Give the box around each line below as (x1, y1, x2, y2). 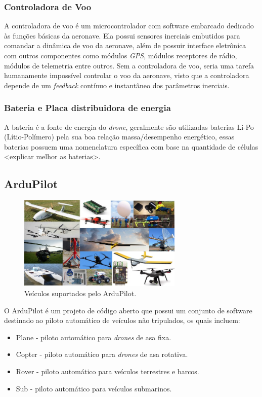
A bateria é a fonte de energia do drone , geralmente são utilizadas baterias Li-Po (4, 121, 254, 132)
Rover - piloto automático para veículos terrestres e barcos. (16, 366, 199, 376)
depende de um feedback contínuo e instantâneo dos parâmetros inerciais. (4, 80, 230, 90)
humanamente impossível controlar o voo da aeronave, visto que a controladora (4, 70, 249, 81)
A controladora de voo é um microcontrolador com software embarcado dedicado (4, 20, 254, 31)
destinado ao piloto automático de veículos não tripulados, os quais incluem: (4, 315, 240, 326)
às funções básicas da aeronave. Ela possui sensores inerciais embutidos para (4, 30, 240, 41)
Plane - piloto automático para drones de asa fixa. (16, 332, 171, 342)
